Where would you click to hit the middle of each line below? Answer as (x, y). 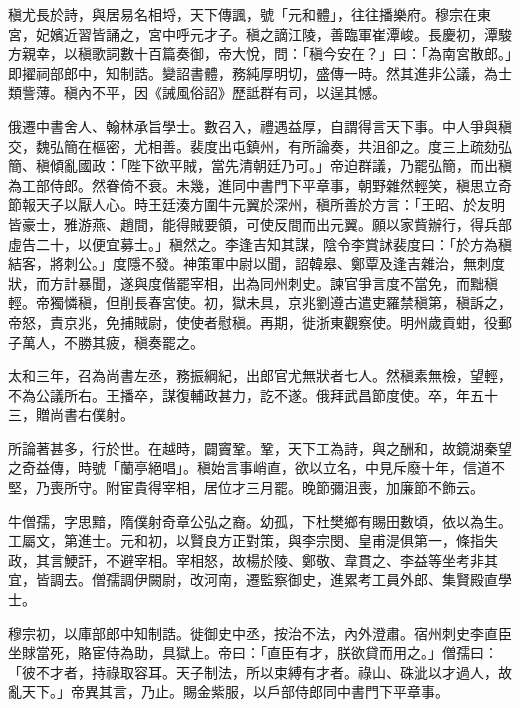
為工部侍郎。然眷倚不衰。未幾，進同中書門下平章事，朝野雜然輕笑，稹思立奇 (260, 184)
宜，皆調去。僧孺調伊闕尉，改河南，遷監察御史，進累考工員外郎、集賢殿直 (253, 579)
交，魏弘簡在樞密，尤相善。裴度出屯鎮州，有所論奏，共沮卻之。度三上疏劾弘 (260, 145)
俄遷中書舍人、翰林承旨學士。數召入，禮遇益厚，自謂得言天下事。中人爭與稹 (260, 125)
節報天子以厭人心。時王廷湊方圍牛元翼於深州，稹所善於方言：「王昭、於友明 (256, 204)
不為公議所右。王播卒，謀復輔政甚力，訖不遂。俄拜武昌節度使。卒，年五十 (253, 394)
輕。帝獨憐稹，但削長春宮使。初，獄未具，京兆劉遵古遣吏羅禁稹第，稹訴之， (260, 302)
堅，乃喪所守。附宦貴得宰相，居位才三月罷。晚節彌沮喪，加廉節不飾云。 (246, 487)
